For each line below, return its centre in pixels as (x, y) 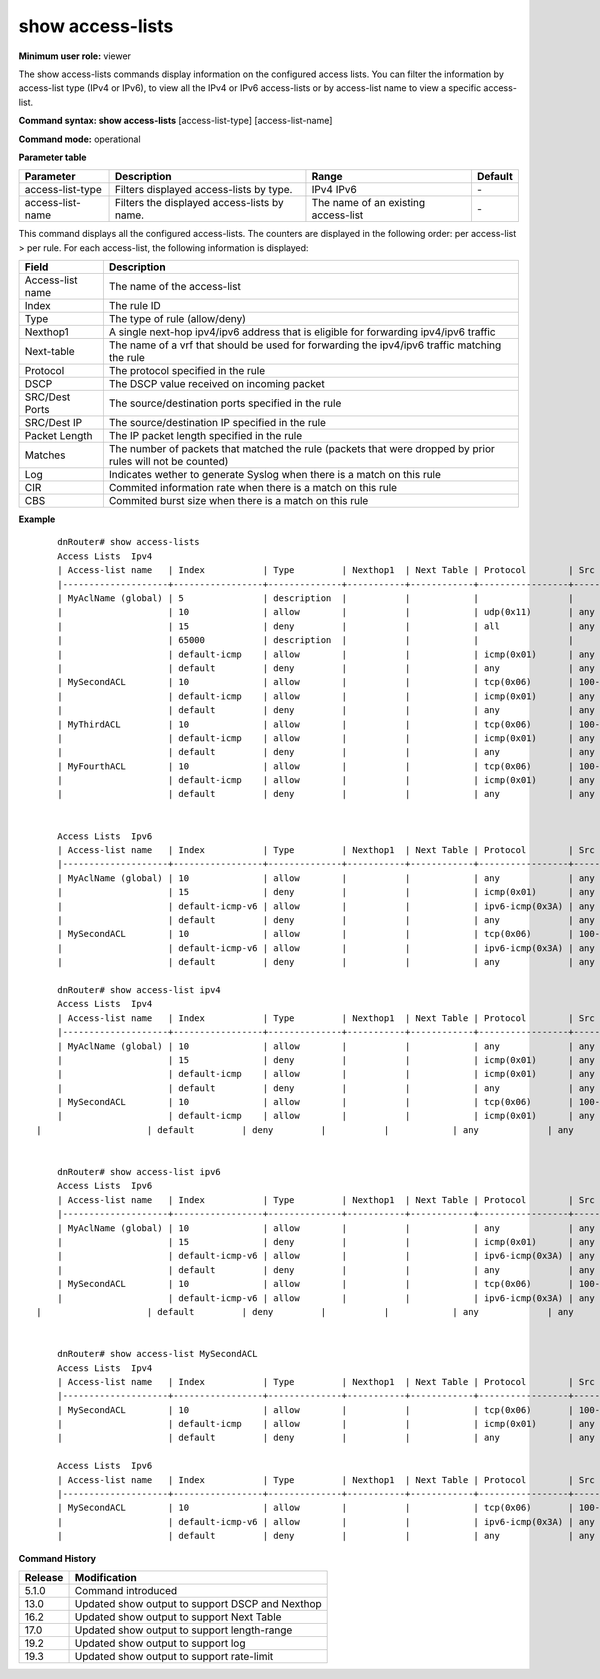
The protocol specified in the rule (186, 371)
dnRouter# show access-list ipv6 (139, 1172)
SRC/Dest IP (53, 423)
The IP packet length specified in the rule (205, 436)
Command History (57, 1558)
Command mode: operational (79, 139)
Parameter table (52, 157)
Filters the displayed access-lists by (199, 203)
